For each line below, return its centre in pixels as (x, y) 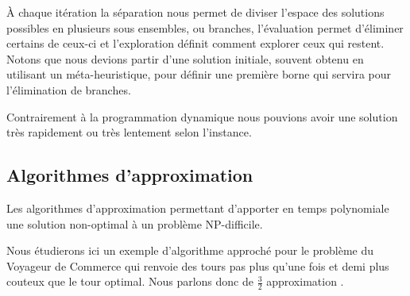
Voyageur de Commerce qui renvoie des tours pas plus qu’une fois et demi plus (198, 265)
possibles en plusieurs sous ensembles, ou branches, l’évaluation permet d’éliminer (205, 27)
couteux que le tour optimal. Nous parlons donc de (130, 281)
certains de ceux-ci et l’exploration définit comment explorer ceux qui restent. (195, 43)
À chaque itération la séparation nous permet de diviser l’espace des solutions (195, 12)
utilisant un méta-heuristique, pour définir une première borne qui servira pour (199, 74)
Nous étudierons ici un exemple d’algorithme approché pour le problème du (190, 250)
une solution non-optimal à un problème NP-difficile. (135, 223)
